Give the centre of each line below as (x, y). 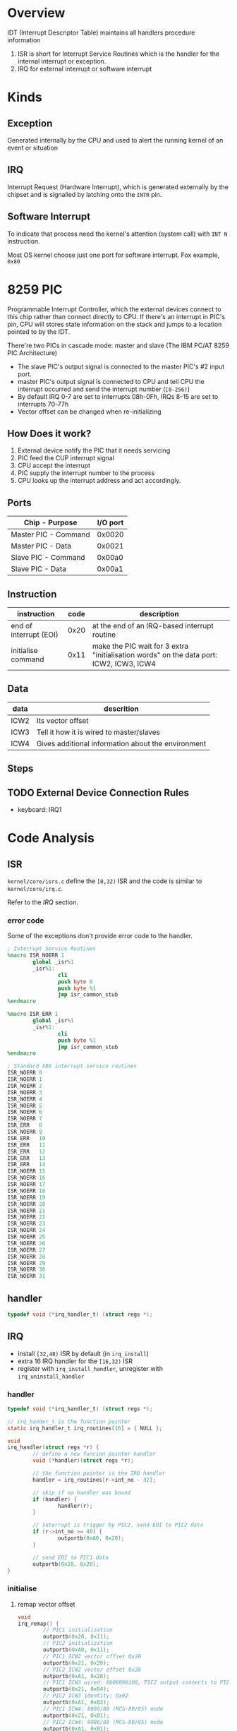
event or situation (33, 148)
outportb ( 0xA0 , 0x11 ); (77, 1650)
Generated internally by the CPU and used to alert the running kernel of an (115, 140)
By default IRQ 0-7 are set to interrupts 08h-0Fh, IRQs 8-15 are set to (118, 396)
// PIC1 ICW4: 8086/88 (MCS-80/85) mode (103, 1709)
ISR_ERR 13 (26, 1158)
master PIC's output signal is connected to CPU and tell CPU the (111, 381)
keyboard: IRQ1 (39, 809)
